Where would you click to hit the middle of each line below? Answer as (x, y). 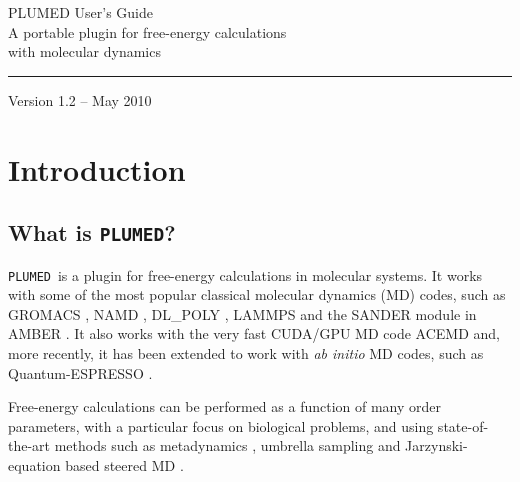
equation (34, 464)
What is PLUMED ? (92, 232)
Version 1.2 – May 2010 (80, 99)
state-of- (463, 425)
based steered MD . (124, 464)
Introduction (97, 168)
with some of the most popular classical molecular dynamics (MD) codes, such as (257, 294)
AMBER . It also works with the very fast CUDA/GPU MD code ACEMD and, (254, 333)
